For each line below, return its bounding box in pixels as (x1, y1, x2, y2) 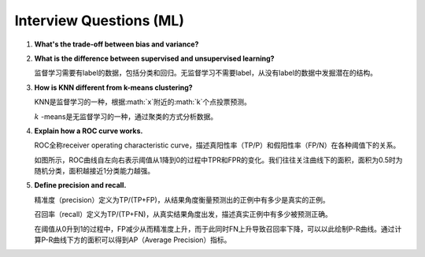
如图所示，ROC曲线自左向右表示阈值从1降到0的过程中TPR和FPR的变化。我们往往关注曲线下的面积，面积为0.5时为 (34, 155, 403, 165)
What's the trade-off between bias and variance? (34, 39, 199, 49)
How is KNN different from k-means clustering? (34, 83, 193, 92)
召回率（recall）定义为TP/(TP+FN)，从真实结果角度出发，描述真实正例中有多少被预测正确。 (34, 210, 332, 219)
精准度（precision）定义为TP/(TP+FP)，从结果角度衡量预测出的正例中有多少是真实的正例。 (34, 195, 330, 204)
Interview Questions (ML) (14, 12, 185, 29)
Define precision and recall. (34, 181, 127, 190)
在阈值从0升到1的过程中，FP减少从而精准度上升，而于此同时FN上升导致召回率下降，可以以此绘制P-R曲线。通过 (34, 224, 395, 233)
